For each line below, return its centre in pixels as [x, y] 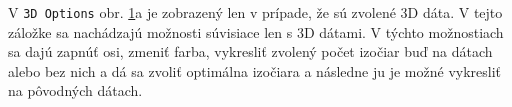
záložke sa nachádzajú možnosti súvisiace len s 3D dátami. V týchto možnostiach [256, 31]
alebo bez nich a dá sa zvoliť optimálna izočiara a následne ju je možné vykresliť [255, 70]
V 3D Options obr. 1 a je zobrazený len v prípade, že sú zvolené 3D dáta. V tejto [255, 12]
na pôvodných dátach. [75, 90]
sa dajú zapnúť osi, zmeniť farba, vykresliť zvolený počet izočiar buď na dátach [250, 51]
